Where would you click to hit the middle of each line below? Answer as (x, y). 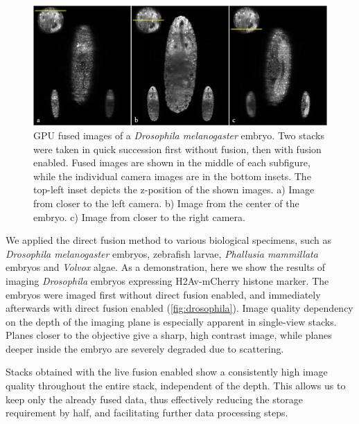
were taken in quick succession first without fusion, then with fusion (177, 149)
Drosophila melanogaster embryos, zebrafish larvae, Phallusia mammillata (162, 253)
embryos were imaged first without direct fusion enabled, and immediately (163, 294)
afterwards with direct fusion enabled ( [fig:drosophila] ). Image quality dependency (179, 308)
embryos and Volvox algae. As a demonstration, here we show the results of (166, 267)
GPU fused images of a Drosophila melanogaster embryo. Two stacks (179, 135)
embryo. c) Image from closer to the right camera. (139, 217)
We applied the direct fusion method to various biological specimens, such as (168, 240)
